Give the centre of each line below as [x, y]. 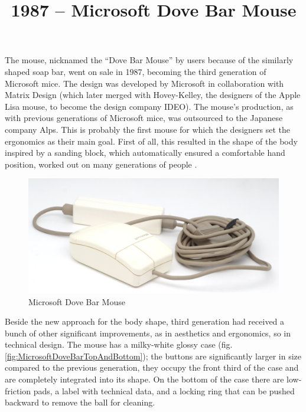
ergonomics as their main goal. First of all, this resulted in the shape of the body [151, 141]
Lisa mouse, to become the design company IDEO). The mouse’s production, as [149, 106]
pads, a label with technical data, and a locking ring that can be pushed [164, 390]
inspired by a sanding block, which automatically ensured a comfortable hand [145, 153]
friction [18, 390]
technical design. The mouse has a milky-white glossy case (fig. [119, 344]
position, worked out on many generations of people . [101, 164]
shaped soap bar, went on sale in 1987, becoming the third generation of [136, 71]
